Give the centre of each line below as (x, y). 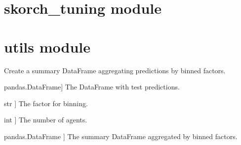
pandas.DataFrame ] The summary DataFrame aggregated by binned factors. (121, 136)
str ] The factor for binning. (46, 103)
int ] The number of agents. (46, 120)
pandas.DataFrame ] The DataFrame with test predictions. (92, 87)
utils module (47, 46)
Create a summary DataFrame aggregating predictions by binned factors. (115, 70)
